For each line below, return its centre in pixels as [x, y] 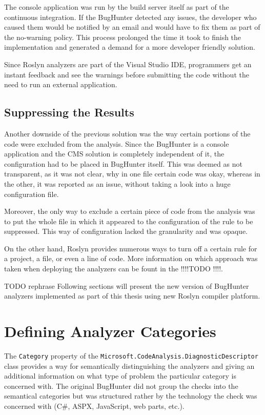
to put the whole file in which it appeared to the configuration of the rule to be [129, 221]
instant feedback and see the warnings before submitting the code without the [127, 74]
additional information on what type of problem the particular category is [120, 376]
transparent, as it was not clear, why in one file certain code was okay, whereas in [132, 174]
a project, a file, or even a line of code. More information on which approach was [131, 258]
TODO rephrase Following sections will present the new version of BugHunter [127, 285]
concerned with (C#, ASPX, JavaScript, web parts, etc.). [94, 406]
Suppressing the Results [69, 112]
